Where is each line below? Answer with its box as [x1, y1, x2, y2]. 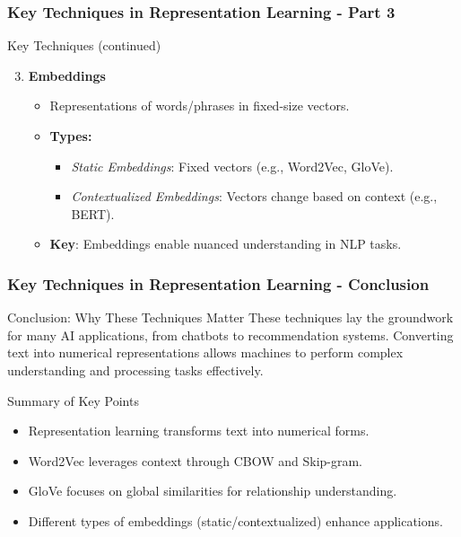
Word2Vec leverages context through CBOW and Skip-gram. [28, 451, 363, 470]
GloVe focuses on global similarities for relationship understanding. [28, 481, 397, 500]
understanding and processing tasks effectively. [7, 360, 264, 379]
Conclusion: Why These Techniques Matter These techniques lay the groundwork [7, 308, 454, 327]
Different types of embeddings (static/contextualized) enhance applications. [28, 511, 443, 530]
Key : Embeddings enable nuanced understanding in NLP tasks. [49, 234, 402, 253]
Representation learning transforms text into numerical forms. [28, 421, 370, 440]
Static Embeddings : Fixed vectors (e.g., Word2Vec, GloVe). [71, 156, 394, 175]
